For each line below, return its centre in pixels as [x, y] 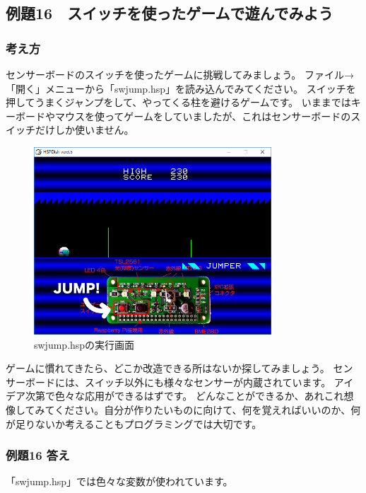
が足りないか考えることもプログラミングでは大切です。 [134, 423]
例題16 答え [38, 455]
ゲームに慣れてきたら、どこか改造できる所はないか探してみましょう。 [168, 368]
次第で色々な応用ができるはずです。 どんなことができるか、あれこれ [184, 396]
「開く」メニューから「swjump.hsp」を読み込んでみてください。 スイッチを [181, 88]
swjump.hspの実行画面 [84, 344]
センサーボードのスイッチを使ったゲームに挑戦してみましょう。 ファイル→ [180, 74]
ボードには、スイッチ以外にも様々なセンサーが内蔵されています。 [178, 382]
